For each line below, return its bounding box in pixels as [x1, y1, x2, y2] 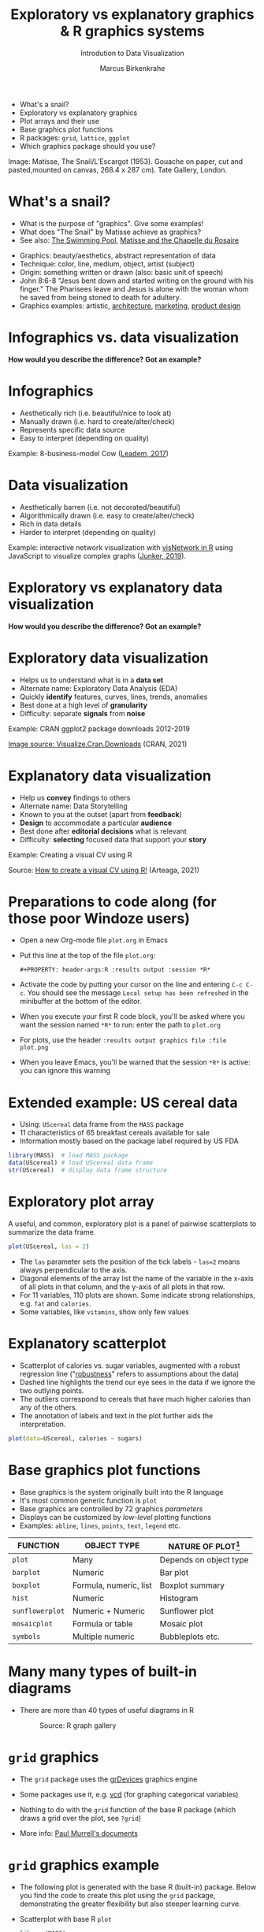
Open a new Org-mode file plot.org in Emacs [19, 935, 168, 945]
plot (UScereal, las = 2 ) [8, 1243, 90, 1250]
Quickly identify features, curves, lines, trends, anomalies [19, 692, 208, 701]
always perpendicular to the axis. [19, 1265, 128, 1274]
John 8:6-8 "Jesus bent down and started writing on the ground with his [19, 276, 254, 285]
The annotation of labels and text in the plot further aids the [19, 1410, 214, 1420]
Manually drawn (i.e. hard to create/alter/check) [19, 416, 175, 426]
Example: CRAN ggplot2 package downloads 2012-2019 [8, 723, 191, 734]
